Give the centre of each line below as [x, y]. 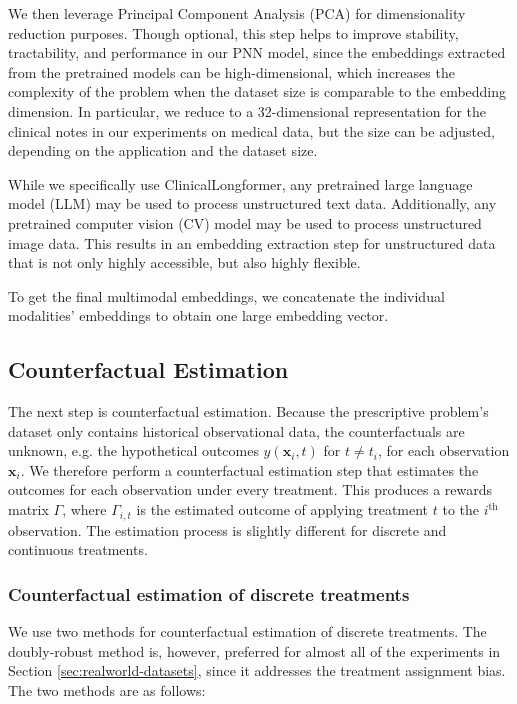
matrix [28, 509]
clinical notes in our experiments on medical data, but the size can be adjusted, [251, 130]
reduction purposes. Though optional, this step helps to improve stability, [233, 32]
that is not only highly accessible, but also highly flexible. [184, 262]
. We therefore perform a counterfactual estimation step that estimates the [249, 469]
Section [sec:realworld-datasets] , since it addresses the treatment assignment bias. [257, 670]
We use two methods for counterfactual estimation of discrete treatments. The [247, 630]
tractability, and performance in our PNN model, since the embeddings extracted [257, 52]
